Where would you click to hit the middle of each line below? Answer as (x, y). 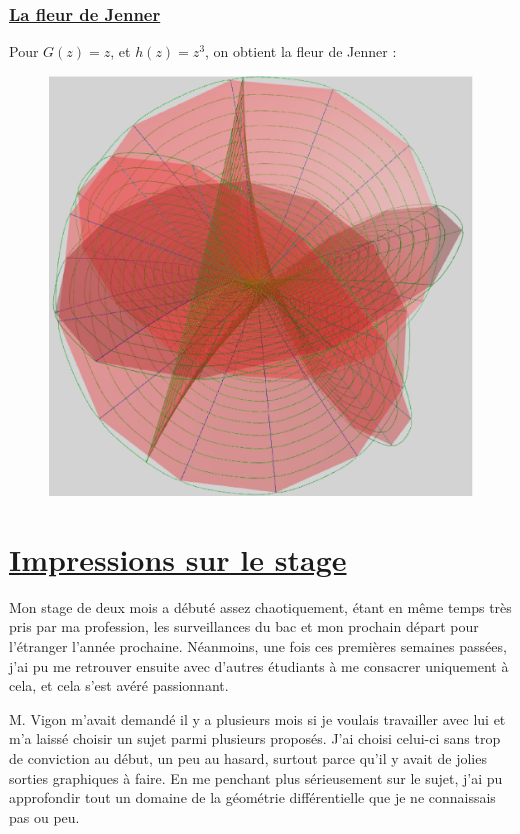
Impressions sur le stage (178, 558)
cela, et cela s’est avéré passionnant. (119, 685)
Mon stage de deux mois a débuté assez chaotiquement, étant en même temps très (260, 606)
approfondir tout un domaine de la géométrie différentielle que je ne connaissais (252, 797)
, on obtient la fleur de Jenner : (301, 51)
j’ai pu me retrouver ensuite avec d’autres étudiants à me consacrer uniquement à (259, 665)
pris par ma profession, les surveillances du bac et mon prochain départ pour (244, 626)
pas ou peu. (44, 816)
